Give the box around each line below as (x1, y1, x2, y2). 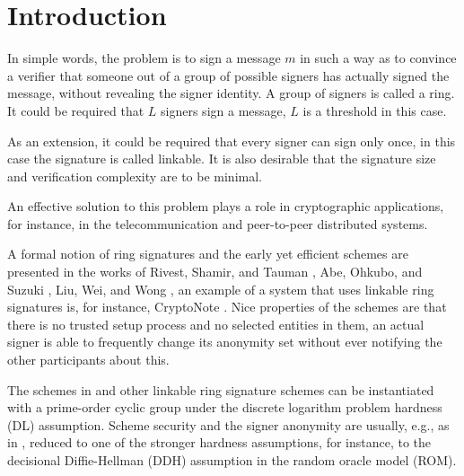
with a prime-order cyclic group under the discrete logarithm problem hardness (7, 398, 442, 417)
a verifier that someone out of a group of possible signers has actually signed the (7, 66, 450, 84)
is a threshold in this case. (302, 101, 447, 119)
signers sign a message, (161, 101, 286, 119)
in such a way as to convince (300, 48, 457, 67)
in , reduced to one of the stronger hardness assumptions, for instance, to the (7, 433, 432, 452)
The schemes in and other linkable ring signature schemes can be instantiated (7, 380, 434, 399)
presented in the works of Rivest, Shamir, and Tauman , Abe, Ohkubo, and (7, 262, 423, 281)
